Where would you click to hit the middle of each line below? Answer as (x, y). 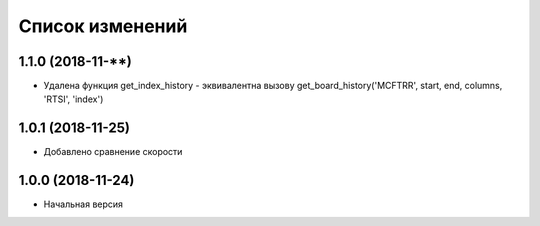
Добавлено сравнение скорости (113, 152)
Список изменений (103, 26)
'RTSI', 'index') (73, 99)
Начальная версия (83, 204)
